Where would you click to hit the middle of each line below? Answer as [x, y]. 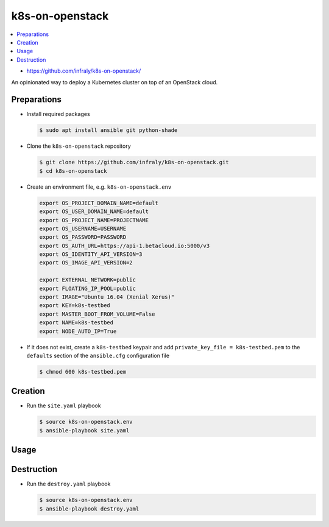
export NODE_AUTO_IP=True [78, 331]
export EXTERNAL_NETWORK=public [88, 280]
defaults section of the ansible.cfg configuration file [98, 355]
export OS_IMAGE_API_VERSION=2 [86, 263]
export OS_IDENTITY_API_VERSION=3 [91, 254]
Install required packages [58, 114]
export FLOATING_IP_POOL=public [88, 288]
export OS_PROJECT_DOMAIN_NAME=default [99, 203]
